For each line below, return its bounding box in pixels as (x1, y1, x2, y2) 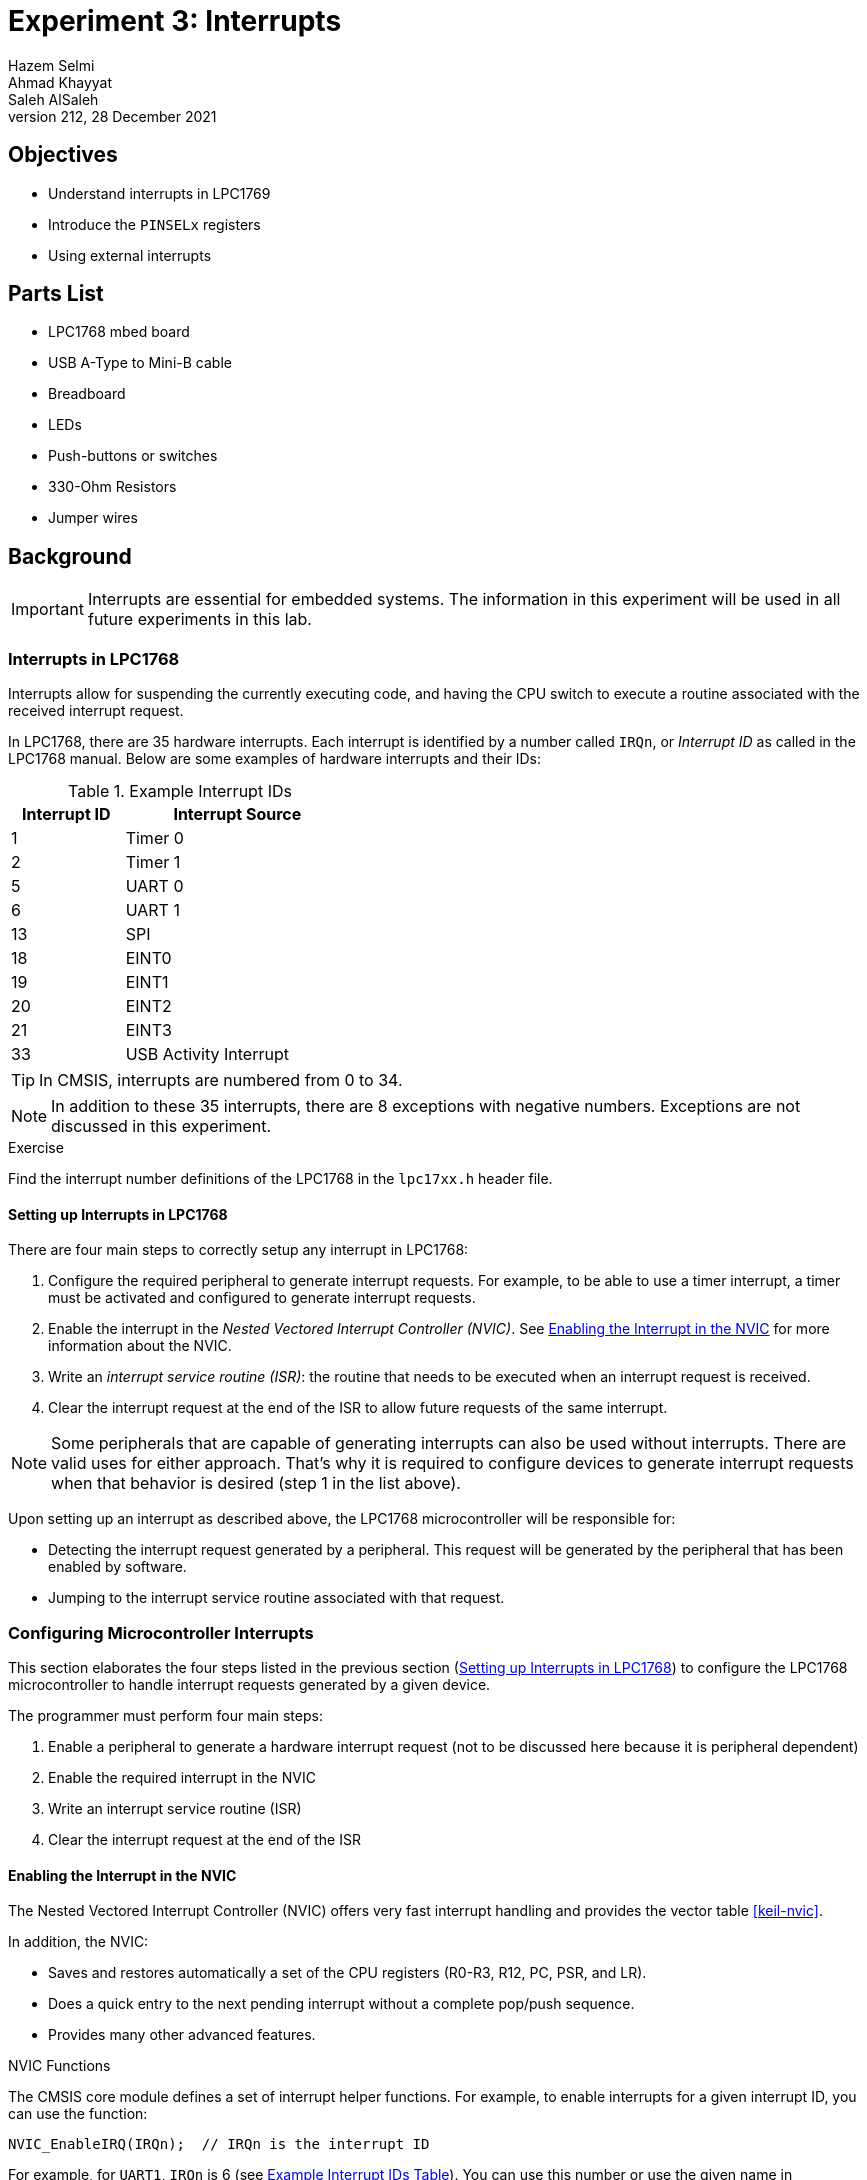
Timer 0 (125, 828, 184, 849)
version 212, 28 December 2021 (8, 107, 217, 125)
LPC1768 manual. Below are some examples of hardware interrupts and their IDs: (8, 750, 542, 768)
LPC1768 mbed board (48, 323, 190, 341)
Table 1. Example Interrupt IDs (68, 781, 292, 802)
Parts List (8, 281, 104, 307)
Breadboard (48, 385, 126, 403)
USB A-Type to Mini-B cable (48, 354, 232, 372)
